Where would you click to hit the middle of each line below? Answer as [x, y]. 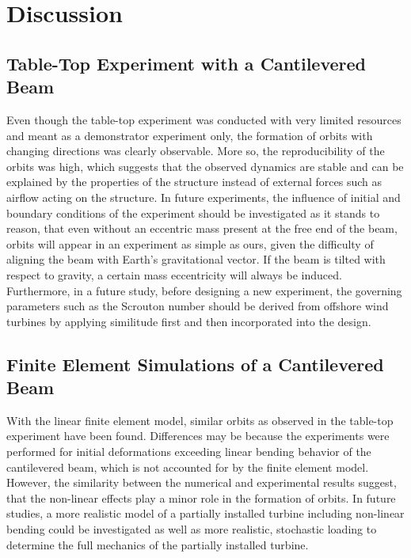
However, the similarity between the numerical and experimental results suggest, [202, 482]
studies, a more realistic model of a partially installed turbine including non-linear [205, 513]
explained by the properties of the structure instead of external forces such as [194, 182]
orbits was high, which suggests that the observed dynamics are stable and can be [205, 166]
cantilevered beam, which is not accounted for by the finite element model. [188, 467]
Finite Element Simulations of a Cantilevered [195, 364]
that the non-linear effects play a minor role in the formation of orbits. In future [201, 497]
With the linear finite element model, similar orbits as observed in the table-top [200, 420]
